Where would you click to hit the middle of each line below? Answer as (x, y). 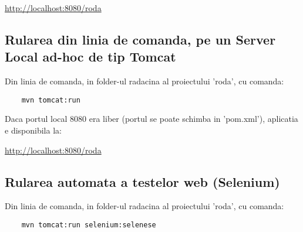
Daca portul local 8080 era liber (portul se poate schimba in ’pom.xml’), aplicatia (151, 119)
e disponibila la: (33, 130)
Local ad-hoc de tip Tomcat (90, 57)
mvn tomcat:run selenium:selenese (89, 225)
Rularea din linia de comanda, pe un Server (140, 39)
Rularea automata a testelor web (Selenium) (142, 181)
